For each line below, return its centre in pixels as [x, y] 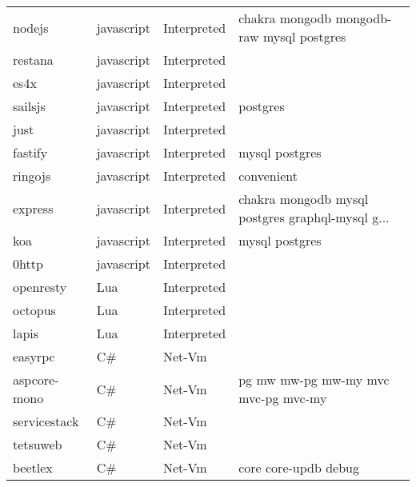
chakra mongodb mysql [304, 199]
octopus [34, 310]
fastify [30, 152]
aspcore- [36, 379]
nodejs [31, 27]
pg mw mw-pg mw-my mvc [314, 379]
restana [33, 60]
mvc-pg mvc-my [283, 398]
